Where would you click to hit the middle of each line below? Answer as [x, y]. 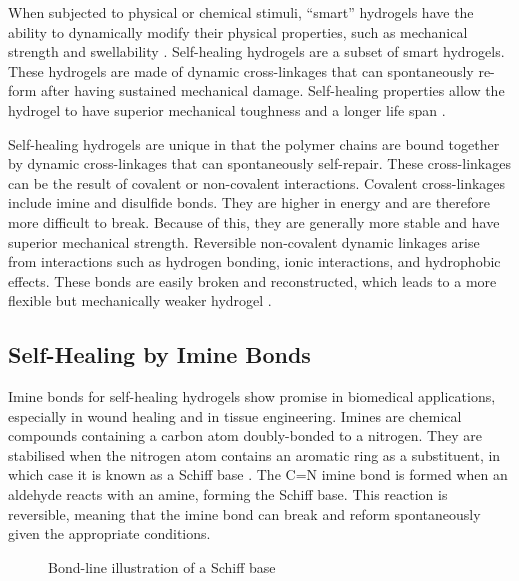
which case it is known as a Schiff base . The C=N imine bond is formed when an [258, 474]
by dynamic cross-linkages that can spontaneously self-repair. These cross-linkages [259, 163]
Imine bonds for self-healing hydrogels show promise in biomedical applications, [252, 396]
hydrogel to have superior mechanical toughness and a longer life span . [227, 109]
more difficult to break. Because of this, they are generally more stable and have [254, 221]
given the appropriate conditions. [109, 533]
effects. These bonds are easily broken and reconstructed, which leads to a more [252, 280]
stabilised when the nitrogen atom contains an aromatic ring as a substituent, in [254, 454]
